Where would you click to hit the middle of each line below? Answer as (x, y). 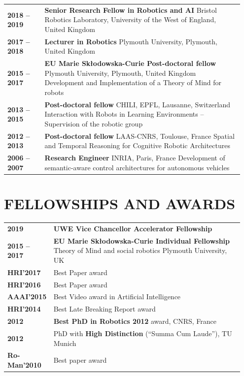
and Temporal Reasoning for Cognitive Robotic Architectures (137, 145)
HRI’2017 (24, 272)
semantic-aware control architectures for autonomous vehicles (137, 167)
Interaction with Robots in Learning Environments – (124, 114)
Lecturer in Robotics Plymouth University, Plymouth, (131, 41)
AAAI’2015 (27, 297)
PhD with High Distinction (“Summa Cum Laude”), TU (143, 333)
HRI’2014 (24, 309)
